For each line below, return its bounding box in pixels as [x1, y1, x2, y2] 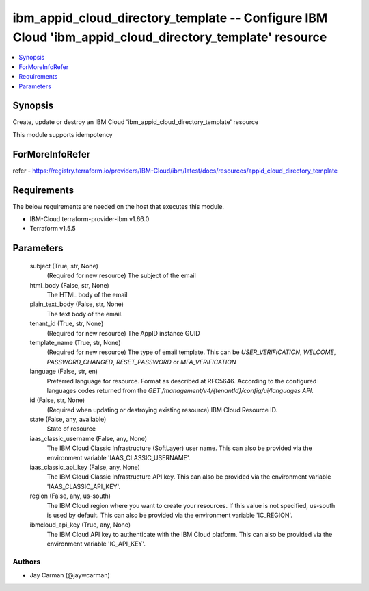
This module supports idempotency [12, 130, 113, 138]
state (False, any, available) [29, 415, 107, 424]
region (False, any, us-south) [29, 492, 111, 500]
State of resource [46, 425, 96, 433]
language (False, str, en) [29, 367, 98, 376]
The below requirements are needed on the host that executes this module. [12, 202, 225, 210]
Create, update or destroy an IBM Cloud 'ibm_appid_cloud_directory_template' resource [12, 118, 259, 126]
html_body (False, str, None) [29, 281, 109, 289]
